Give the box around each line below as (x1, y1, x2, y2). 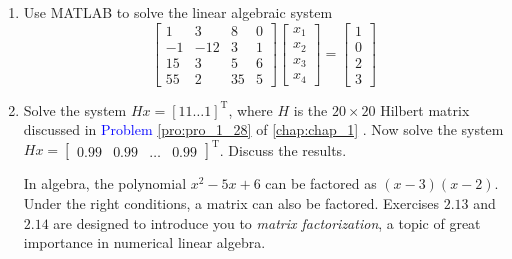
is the (293, 99, 328, 120)
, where (228, 99, 273, 120)
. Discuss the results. (219, 139, 347, 160)
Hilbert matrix (380, 99, 470, 120)
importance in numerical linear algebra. (23, 232, 266, 253)
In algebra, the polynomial (23, 173, 187, 194)
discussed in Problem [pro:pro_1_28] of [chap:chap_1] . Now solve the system (23, 119, 504, 140)
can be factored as (265, 173, 377, 194)
